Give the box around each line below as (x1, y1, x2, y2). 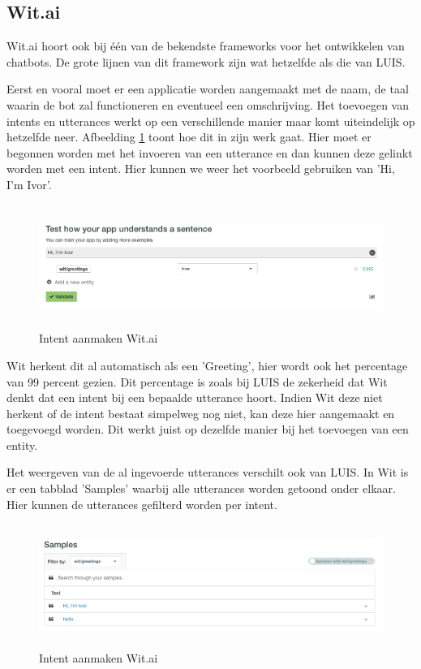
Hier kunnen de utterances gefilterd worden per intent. (6, 495, 277, 512)
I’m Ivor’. (6, 175, 52, 192)
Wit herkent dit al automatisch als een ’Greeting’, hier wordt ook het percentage (6, 356, 408, 373)
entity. (6, 436, 38, 453)
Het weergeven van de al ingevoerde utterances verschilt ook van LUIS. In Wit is (6, 464, 409, 481)
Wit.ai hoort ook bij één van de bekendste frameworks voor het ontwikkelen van (6, 37, 405, 54)
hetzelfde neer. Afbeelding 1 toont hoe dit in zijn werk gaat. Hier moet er (6, 128, 372, 145)
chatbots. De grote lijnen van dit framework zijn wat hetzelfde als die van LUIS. (6, 53, 406, 70)
